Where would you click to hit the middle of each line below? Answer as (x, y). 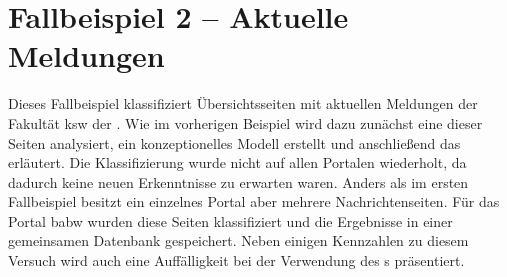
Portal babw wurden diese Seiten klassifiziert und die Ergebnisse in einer (230, 220)
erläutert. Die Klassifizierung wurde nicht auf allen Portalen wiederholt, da (237, 162)
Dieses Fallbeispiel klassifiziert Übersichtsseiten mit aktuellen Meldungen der (243, 103)
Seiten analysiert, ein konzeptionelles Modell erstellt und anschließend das (234, 142)
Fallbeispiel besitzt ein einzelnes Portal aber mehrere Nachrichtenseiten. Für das (254, 201)
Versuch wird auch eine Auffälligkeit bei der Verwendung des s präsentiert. (236, 260)
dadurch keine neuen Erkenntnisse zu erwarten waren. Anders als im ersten (238, 181)
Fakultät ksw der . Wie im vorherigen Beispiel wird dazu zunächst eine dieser (245, 122)
